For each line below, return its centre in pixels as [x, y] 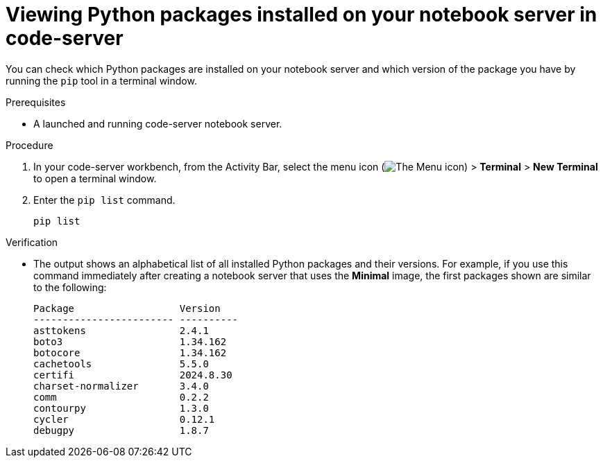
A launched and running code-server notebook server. [158, 123]
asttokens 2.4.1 [121, 330]
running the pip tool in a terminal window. [101, 80]
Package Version [127, 308]
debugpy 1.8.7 [121, 430]
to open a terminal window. [95, 178]
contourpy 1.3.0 [121, 408]
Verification [32, 242]
